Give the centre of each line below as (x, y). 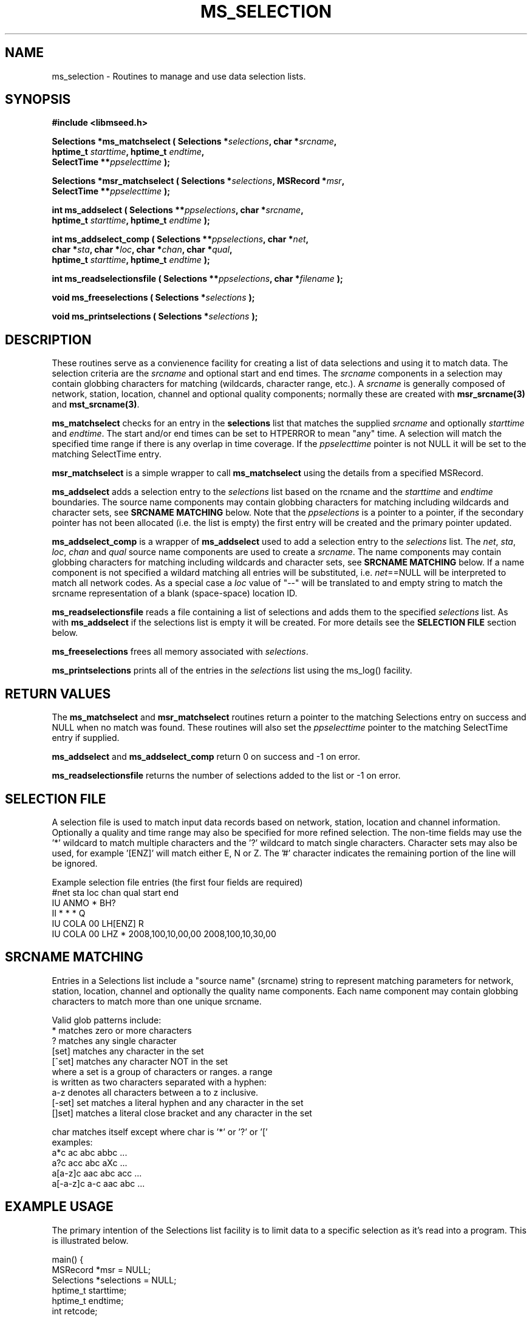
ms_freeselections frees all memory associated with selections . (180, 652)
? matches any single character (114, 1040)
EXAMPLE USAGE (59, 1207)
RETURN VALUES (58, 694)
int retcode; (75, 1311)
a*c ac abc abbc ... (90, 1152)
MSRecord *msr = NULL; (101, 1269)
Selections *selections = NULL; (114, 1280)
